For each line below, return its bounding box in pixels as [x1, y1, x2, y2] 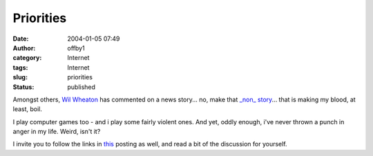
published [67, 83, 96, 91]
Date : [12, 35, 29, 43]
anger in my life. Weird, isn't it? [12, 128, 101, 136]
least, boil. [12, 105, 43, 113]
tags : [12, 63, 28, 72]
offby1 [67, 43, 86, 52]
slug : [12, 73, 28, 81]
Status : [12, 83, 35, 91]
